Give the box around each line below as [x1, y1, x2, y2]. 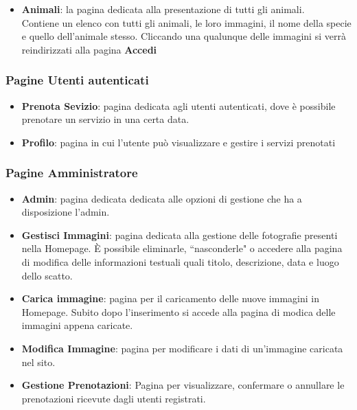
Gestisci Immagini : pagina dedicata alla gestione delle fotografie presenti [21, 227, 338, 242]
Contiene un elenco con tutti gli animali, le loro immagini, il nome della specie [21, 15, 352, 30]
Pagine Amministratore [5, 164, 138, 181]
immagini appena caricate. [21, 318, 133, 332]
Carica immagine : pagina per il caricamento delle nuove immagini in [21, 291, 319, 306]
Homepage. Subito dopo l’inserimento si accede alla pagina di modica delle [21, 304, 336, 319]
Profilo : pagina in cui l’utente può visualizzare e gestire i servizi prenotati [21, 135, 336, 149]
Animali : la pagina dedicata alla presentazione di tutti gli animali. [21, 2, 305, 16]
